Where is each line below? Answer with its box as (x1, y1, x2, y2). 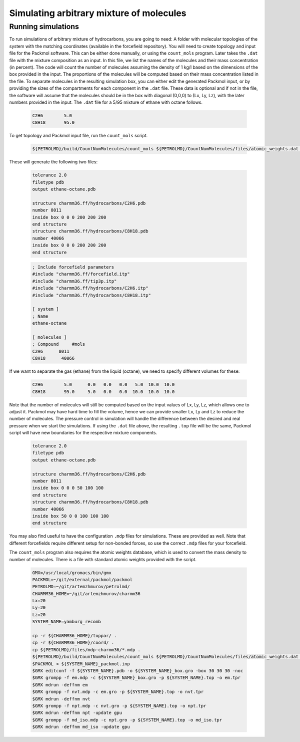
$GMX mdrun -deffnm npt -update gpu (32, 710, 122, 716)
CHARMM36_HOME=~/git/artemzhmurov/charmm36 (32, 591, 141, 596)
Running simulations (9, 22, 79, 31)
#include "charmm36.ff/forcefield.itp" (32, 271, 130, 277)
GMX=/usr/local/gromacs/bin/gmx (32, 570, 112, 576)
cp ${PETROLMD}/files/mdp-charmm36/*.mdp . (32, 647, 141, 652)
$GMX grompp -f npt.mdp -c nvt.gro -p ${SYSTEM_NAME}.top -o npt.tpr (32, 703, 206, 708)
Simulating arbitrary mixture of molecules (9, 8, 186, 19)
